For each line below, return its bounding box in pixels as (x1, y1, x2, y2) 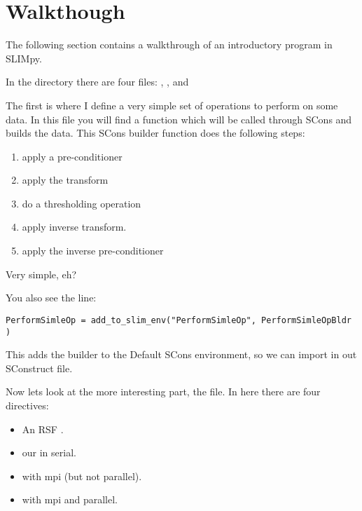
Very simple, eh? (6, 266, 77, 281)
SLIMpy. (6, 50, 42, 65)
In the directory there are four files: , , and (6, 74, 189, 89)
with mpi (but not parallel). (22, 468, 142, 483)
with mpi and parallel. (22, 492, 118, 507)
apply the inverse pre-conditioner (22, 243, 164, 258)
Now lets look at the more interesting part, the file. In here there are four (6, 384, 321, 399)
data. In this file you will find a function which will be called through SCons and (6, 111, 352, 126)
